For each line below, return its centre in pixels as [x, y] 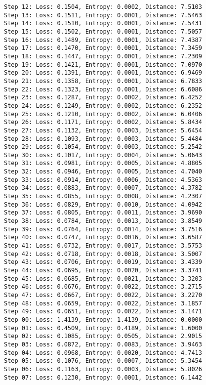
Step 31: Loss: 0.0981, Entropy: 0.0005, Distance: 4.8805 [103, 163]
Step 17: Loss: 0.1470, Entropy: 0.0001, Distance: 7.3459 [103, 48]
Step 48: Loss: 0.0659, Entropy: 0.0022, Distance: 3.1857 [103, 303]
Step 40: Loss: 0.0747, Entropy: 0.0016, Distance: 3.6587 [103, 237]
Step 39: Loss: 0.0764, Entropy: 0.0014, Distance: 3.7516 [103, 229]
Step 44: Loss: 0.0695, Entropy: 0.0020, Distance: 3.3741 [103, 270]
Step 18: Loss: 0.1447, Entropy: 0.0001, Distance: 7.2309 [103, 56]
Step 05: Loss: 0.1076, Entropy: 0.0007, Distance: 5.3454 [103, 361]
